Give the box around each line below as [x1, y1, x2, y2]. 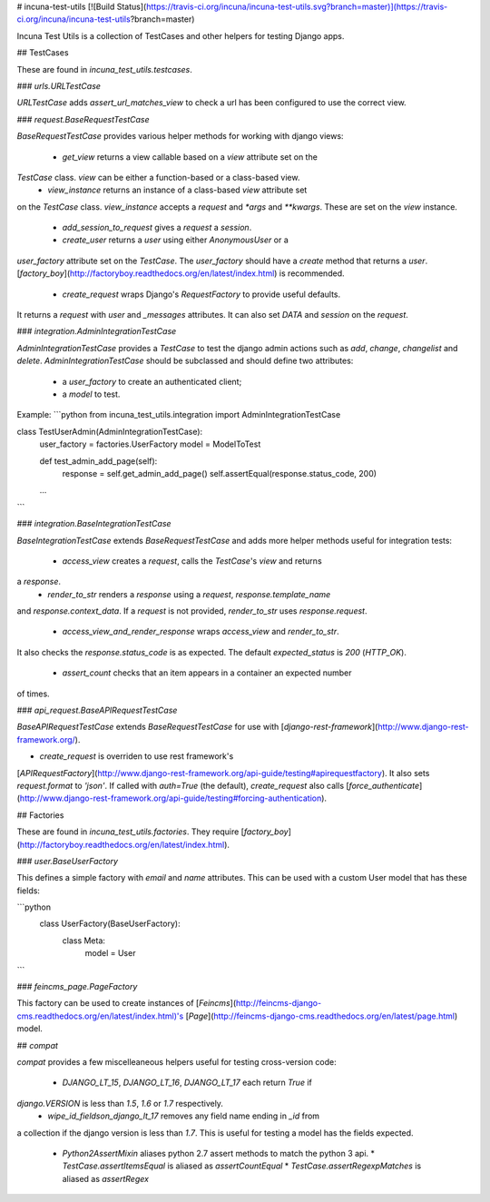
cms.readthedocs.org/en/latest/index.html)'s [16, 1010, 184, 1021]
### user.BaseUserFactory [16, 855, 118, 866]
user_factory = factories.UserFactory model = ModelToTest [39, 438, 261, 449]
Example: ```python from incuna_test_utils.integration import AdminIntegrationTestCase [16, 409, 341, 420]
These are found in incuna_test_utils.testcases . [16, 64, 192, 74]
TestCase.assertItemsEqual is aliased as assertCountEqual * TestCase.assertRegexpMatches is [62, 1160, 422, 1171]
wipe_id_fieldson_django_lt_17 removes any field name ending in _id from [47, 1110, 320, 1121]
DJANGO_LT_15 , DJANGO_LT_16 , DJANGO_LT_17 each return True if [62, 1077, 312, 1089]
